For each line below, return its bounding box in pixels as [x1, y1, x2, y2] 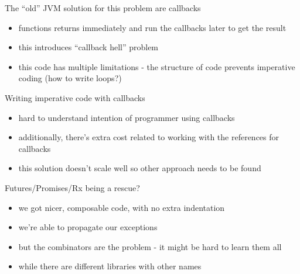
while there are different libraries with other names [18, 260, 202, 272]
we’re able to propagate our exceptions [18, 221, 158, 233]
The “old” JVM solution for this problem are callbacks [5, 2, 201, 13]
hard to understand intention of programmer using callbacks [18, 111, 235, 123]
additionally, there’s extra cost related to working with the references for [18, 131, 279, 143]
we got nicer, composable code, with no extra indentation [18, 201, 225, 213]
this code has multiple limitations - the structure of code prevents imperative [18, 60, 295, 72]
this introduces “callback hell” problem [18, 41, 159, 53]
